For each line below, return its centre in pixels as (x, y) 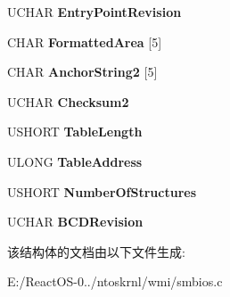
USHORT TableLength (75, 132)
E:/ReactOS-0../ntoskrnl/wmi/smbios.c (115, 281)
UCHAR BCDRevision (75, 222)
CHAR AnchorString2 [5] (82, 72)
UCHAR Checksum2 (68, 101)
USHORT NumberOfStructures (102, 191)
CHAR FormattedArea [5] (85, 41)
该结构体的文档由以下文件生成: (96, 251)
